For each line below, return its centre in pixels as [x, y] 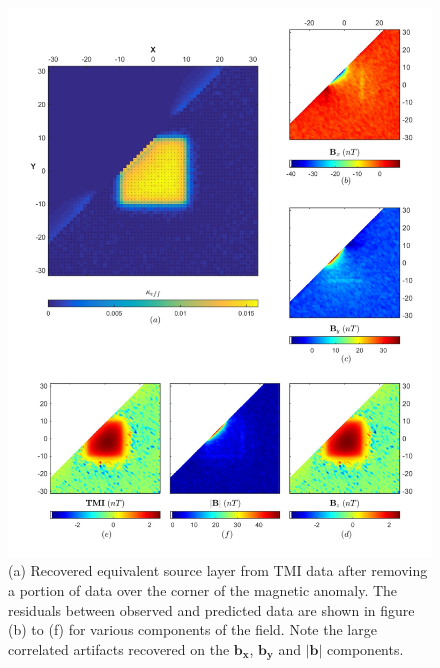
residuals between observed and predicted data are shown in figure [211, 609]
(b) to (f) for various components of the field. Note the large [192, 629]
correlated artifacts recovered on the [119, 648]
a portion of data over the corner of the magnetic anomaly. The [203, 590]
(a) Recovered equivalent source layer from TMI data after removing [218, 570]
